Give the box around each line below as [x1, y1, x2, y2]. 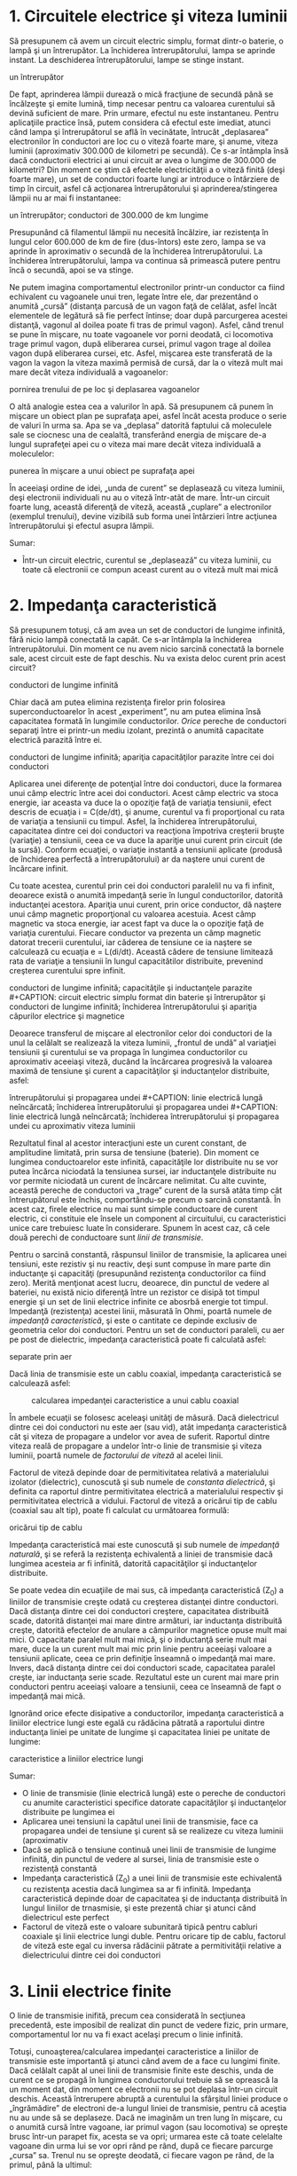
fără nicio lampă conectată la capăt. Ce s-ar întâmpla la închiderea [9, 634, 253, 644]
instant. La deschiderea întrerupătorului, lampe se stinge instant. [9, 54, 245, 65]
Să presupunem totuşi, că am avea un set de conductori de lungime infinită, [9, 624, 285, 635]
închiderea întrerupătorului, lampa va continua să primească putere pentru [9, 255, 281, 265]
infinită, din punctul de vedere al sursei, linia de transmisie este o [21, 1853, 260, 1865]
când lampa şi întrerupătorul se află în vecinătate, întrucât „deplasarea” [9, 126, 269, 137]
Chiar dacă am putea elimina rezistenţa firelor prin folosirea [9, 697, 226, 707]
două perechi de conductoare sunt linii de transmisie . [9, 1232, 204, 1242]
